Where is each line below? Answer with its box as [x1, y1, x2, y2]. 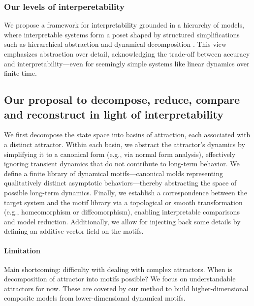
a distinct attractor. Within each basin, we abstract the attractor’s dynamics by [4, 139, 245, 149]
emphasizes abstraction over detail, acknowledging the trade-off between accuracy [4, 49, 250, 59]
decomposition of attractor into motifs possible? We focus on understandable [4, 274, 236, 284]
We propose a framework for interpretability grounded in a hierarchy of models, [4, 20, 244, 30]
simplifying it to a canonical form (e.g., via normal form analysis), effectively [4, 149, 236, 159]
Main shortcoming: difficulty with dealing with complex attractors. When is [4, 264, 232, 274]
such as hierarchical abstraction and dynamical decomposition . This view [4, 39, 227, 49]
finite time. [4, 68, 37, 78]
